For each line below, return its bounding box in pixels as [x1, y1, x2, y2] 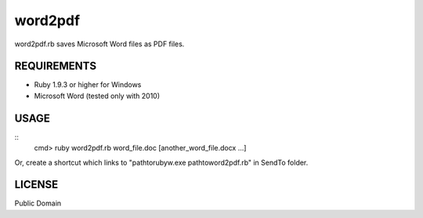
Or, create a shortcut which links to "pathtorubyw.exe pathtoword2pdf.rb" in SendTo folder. [14, 158, 309, 167]
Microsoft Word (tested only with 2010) [34, 91, 161, 100]
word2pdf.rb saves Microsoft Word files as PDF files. [14, 39, 185, 49]
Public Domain [14, 198, 62, 208]
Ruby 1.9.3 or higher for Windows [34, 80, 142, 89]
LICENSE [14, 178, 59, 191]
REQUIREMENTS [14, 60, 97, 73]
